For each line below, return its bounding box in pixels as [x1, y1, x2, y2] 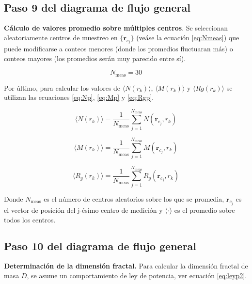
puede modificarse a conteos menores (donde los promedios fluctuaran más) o [4, 44, 233, 54]
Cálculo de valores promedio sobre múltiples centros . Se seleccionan [4, 23, 228, 33]
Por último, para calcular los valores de [4, 82, 121, 93]
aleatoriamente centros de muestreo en [4, 32, 118, 42]
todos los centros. [4, 214, 56, 224]
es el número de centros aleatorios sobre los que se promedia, [44, 193, 224, 204]
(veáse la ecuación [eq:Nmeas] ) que [136, 32, 239, 42]
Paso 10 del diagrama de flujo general [4, 238, 197, 253]
